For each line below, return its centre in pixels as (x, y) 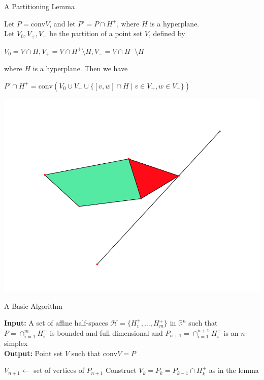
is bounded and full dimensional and (106, 332)
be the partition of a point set (96, 33)
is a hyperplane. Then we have (80, 68)
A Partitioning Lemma (39, 6)
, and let (62, 23)
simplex (16, 343)
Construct (121, 370)
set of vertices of (59, 370)
